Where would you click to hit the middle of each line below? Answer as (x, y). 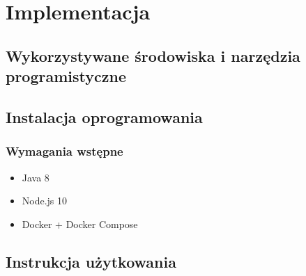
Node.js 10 (45, 201)
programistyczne (66, 76)
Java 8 (36, 177)
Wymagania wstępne (64, 151)
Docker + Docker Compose (80, 224)
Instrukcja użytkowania (91, 261)
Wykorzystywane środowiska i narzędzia (153, 55)
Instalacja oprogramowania (104, 116)
